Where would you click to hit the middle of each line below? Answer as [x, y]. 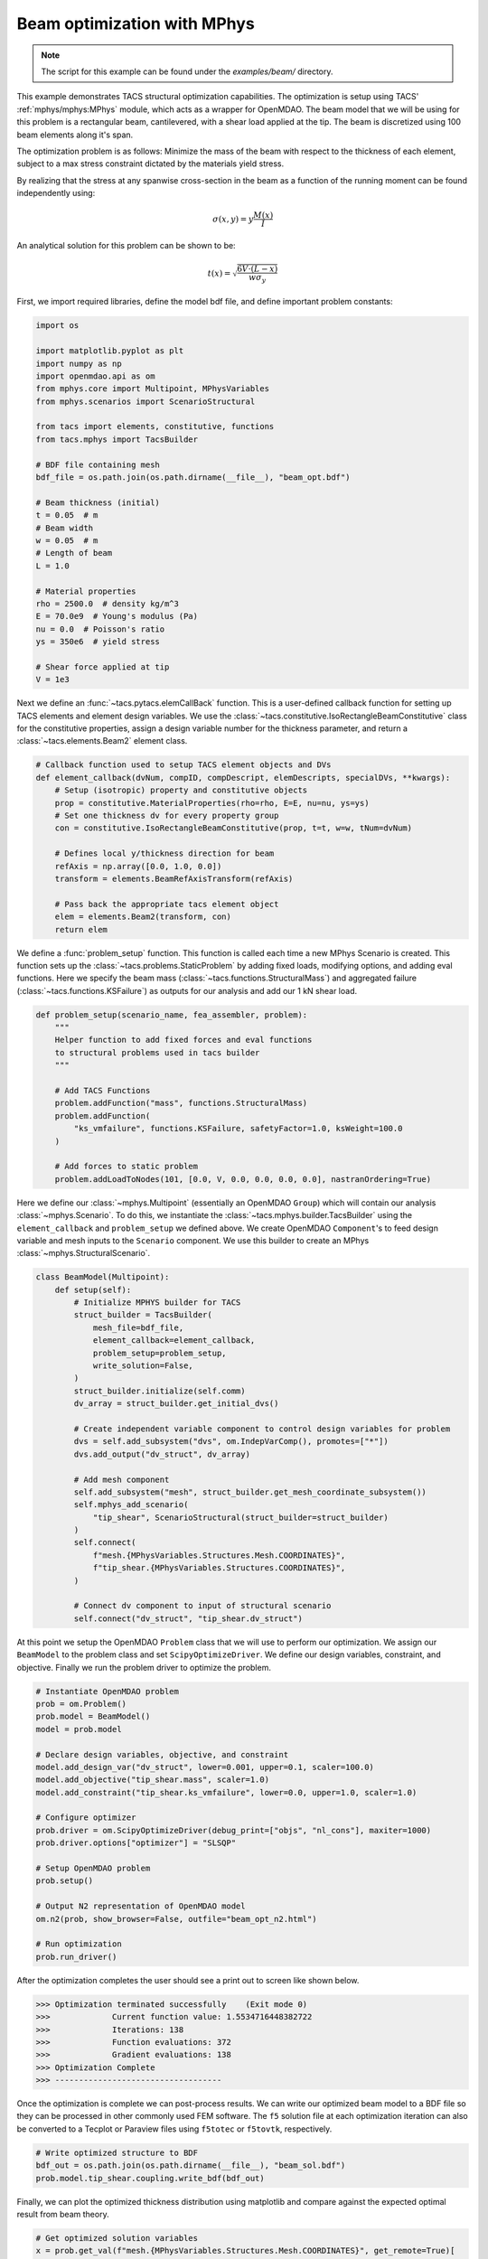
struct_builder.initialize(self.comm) [160, 1391]
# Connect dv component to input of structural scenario [202, 1606]
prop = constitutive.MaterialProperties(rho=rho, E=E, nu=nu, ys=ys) [212, 803]
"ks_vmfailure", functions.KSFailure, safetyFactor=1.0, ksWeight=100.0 [238, 1129]
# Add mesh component [122, 1479]
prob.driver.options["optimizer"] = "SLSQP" [136, 1843]
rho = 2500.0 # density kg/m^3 [108, 604]
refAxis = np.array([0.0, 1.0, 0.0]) [138, 866]
